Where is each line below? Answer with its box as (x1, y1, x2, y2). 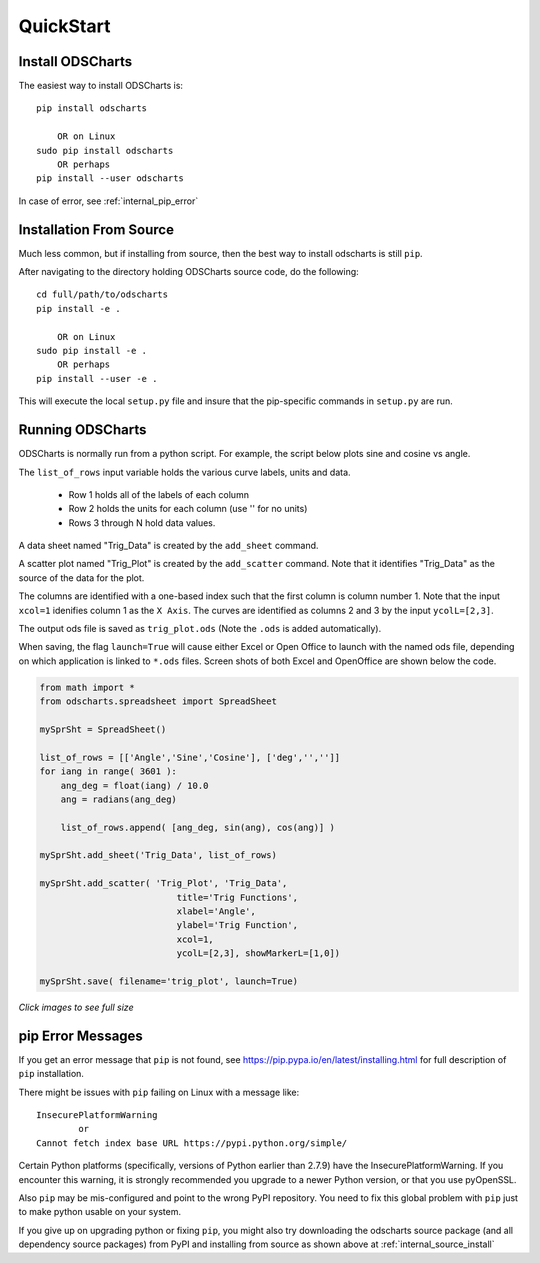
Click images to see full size (18, 1001, 134, 1013)
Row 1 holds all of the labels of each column (68, 488, 250, 500)
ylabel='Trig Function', (176, 920, 299, 931)
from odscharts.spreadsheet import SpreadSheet (39, 696, 277, 707)
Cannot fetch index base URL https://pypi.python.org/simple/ (36, 1137, 348, 1149)
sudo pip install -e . (36, 345, 148, 357)
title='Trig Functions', (176, 891, 299, 903)
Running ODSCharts (18, 421, 147, 439)
